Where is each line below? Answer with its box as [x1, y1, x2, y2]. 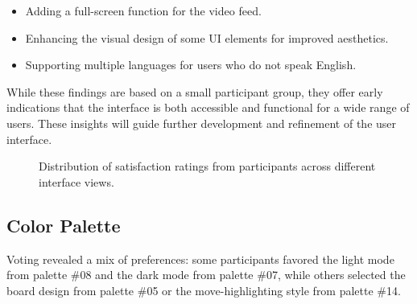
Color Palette [6, 212, 121, 237]
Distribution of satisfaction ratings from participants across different [39, 158, 376, 175]
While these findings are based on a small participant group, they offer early [6, 83, 383, 100]
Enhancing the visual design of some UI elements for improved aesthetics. [25, 29, 389, 46]
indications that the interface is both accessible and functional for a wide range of [6, 99, 410, 116]
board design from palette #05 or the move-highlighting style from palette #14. [6, 281, 401, 298]
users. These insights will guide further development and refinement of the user [6, 114, 397, 131]
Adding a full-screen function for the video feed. [25, 2, 262, 18]
